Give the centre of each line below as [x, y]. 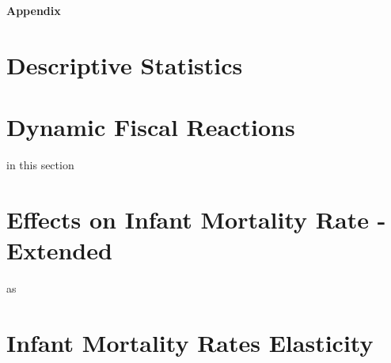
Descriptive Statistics [125, 64]
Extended [59, 250]
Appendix [34, 10]
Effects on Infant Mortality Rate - [196, 219]
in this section [40, 165]
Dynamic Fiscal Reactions [151, 127]
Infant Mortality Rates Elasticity [190, 342]
